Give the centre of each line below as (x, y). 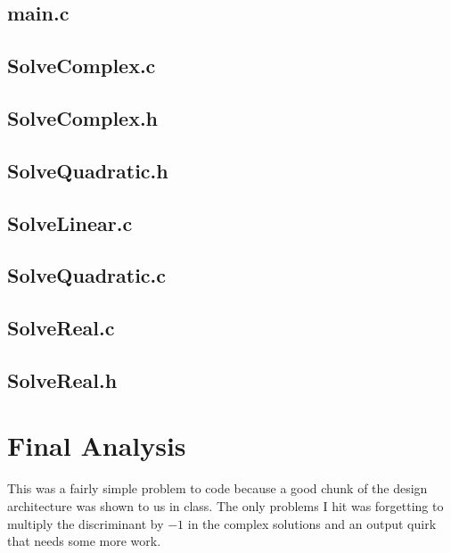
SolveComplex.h (83, 117)
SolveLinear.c (70, 223)
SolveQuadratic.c (86, 275)
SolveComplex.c (82, 66)
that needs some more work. (84, 541)
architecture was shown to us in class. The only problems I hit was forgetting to (225, 505)
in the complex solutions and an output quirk (312, 523)
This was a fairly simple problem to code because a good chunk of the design (217, 488)
